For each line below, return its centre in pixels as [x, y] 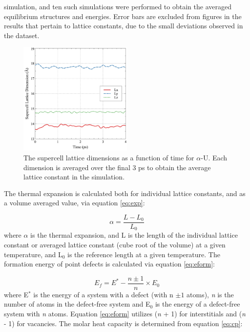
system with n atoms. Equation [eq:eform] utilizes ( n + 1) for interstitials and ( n [125, 314]
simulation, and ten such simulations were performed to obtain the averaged [118, 6]
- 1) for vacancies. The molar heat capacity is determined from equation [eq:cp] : [123, 323]
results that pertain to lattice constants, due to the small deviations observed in [124, 26]
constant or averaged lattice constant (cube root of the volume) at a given [115, 245]
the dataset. [22, 35]
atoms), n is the [210, 294]
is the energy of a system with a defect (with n [103, 294]
